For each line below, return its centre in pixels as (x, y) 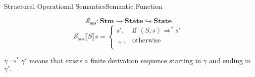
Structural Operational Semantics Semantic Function (83, 6)
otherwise (147, 41)
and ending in (230, 60)
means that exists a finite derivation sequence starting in (115, 60)
